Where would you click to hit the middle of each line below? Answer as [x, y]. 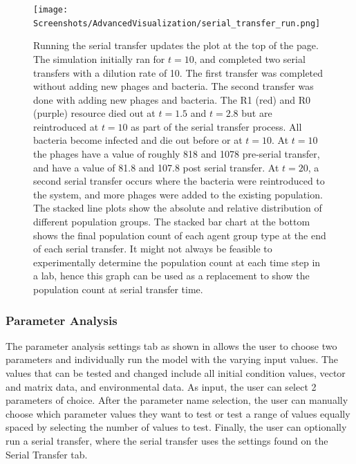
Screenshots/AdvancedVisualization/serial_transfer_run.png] [177, 23]
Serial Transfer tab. [47, 454]
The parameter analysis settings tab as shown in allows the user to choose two [171, 345]
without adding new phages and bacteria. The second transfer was [174, 86]
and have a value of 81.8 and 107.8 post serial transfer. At [156, 167]
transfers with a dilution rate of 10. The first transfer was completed [178, 72]
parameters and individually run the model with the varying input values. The [172, 359]
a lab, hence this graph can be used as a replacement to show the [171, 276]
